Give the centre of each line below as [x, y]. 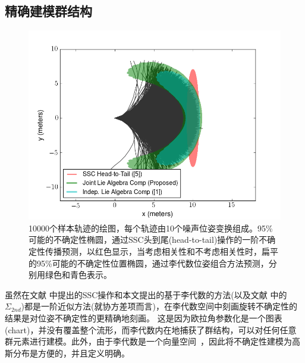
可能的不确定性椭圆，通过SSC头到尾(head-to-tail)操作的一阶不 [148, 240]
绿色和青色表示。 [78, 275]
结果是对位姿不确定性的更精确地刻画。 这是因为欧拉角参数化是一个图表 [144, 317]
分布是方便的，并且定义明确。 [71, 353]
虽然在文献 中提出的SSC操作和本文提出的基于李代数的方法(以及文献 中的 [146, 294]
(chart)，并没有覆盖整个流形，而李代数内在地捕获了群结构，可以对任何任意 [151, 329]
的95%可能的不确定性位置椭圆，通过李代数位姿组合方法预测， [149, 263]
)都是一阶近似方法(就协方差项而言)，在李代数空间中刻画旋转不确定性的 [159, 306]
